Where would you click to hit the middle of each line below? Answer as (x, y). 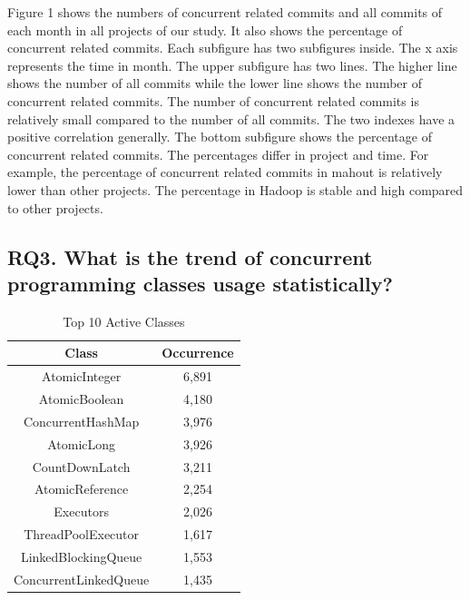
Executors (81, 511)
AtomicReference (81, 489)
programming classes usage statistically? (200, 283)
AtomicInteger (82, 376)
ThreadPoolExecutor (82, 534)
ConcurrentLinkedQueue (82, 579)
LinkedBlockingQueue (81, 556)
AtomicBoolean (81, 398)
